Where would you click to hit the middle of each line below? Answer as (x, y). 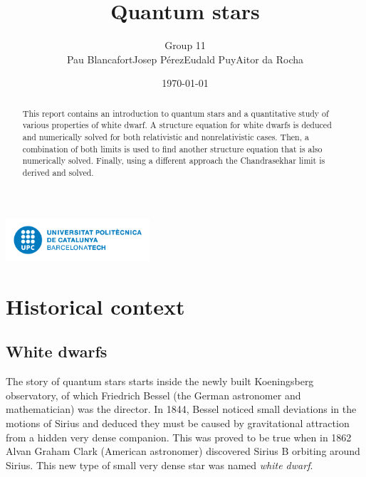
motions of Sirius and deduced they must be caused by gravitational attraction (178, 423)
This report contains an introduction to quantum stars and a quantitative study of (176, 113)
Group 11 (185, 45)
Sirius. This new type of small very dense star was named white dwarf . (160, 465)
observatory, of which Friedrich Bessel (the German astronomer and (153, 395)
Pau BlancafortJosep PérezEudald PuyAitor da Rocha (185, 59)
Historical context (95, 306)
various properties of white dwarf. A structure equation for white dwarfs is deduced (177, 125)
